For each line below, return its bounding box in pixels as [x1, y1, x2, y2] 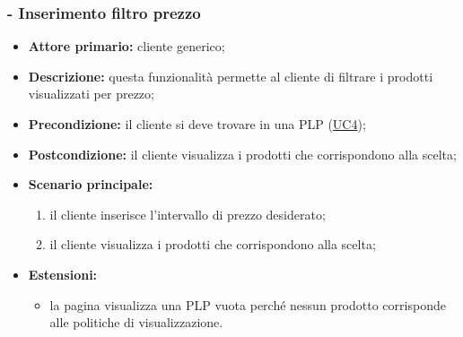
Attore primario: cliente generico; [28, 37, 225, 56]
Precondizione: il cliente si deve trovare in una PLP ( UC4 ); [28, 115, 366, 133]
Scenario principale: [28, 175, 153, 194]
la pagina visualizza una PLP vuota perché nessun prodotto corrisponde [49, 295, 446, 314]
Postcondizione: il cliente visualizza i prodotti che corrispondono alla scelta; [28, 144, 457, 163]
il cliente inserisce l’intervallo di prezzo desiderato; [49, 204, 326, 223]
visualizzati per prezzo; [28, 84, 154, 103]
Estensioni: [28, 264, 98, 283]
